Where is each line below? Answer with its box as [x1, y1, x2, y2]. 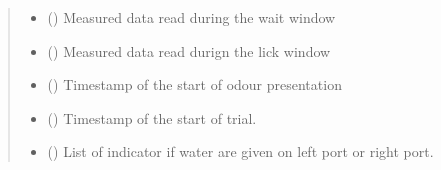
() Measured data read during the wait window [47, 7, 336, 27]
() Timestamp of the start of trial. [47, 107, 257, 128]
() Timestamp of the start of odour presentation [47, 74, 342, 95]
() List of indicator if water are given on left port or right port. [47, 141, 434, 162]
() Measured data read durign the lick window [47, 40, 331, 61]
